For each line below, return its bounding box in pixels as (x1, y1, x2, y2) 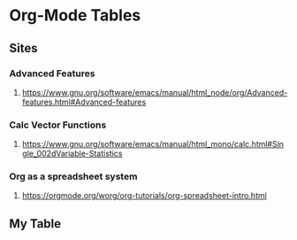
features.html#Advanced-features (21, 97, 147, 107)
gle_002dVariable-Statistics (21, 148, 123, 159)
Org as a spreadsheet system (9, 170, 138, 182)
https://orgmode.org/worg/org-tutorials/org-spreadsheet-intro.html (21, 190, 267, 201)
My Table (9, 216, 62, 231)
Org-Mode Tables (9, 5, 141, 26)
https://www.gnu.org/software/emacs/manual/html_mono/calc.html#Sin (21, 139, 285, 150)
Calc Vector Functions (9, 119, 107, 131)
